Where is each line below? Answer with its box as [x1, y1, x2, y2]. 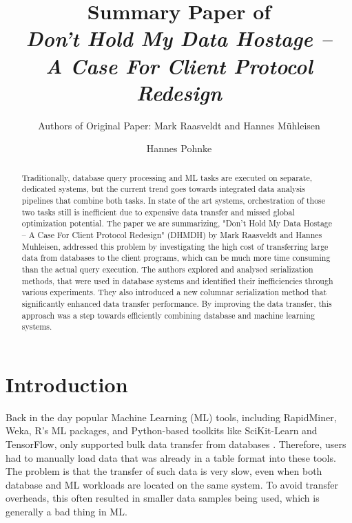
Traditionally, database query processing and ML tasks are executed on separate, [21, 171, 312, 183]
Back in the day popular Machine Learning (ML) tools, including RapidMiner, [6, 409, 337, 424]
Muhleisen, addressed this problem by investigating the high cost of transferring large [21, 240, 329, 252]
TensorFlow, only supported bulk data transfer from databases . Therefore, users [6, 436, 346, 451]
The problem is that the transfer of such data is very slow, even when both [6, 464, 322, 478]
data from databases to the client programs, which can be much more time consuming [21, 252, 331, 264]
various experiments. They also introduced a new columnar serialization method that [21, 286, 327, 298]
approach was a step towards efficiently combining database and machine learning [21, 309, 315, 321]
